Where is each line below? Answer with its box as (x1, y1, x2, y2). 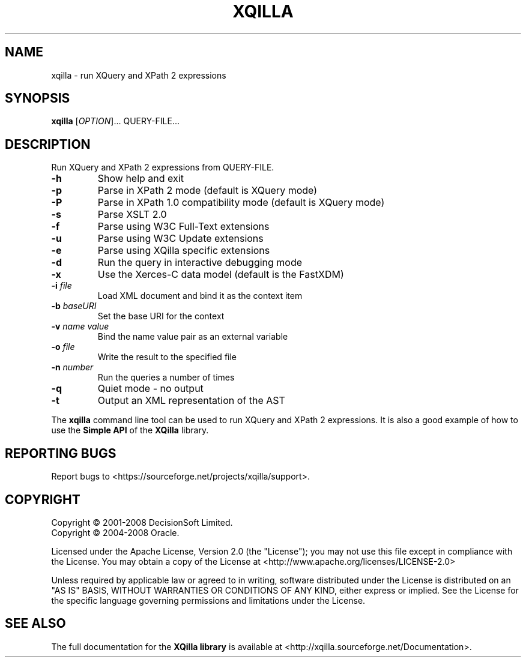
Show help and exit (97, 172, 184, 185)
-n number (51, 362, 94, 373)
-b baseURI (51, 301, 97, 311)
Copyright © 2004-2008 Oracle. (51, 527, 180, 538)
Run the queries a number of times (97, 372, 235, 383)
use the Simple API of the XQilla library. (51, 425, 209, 436)
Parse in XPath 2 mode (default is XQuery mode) (97, 184, 318, 197)
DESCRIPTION (5, 136, 91, 152)
